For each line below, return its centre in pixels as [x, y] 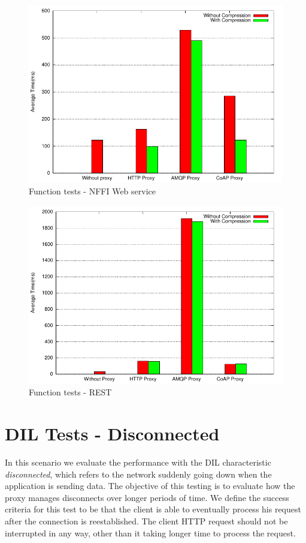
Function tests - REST [70, 392]
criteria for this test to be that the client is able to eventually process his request [153, 509]
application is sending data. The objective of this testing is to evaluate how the [150, 486]
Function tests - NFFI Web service [93, 191]
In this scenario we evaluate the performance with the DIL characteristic [138, 462]
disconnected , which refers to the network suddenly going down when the [138, 474]
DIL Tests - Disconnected [112, 433]
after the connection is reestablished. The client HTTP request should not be [146, 521]
